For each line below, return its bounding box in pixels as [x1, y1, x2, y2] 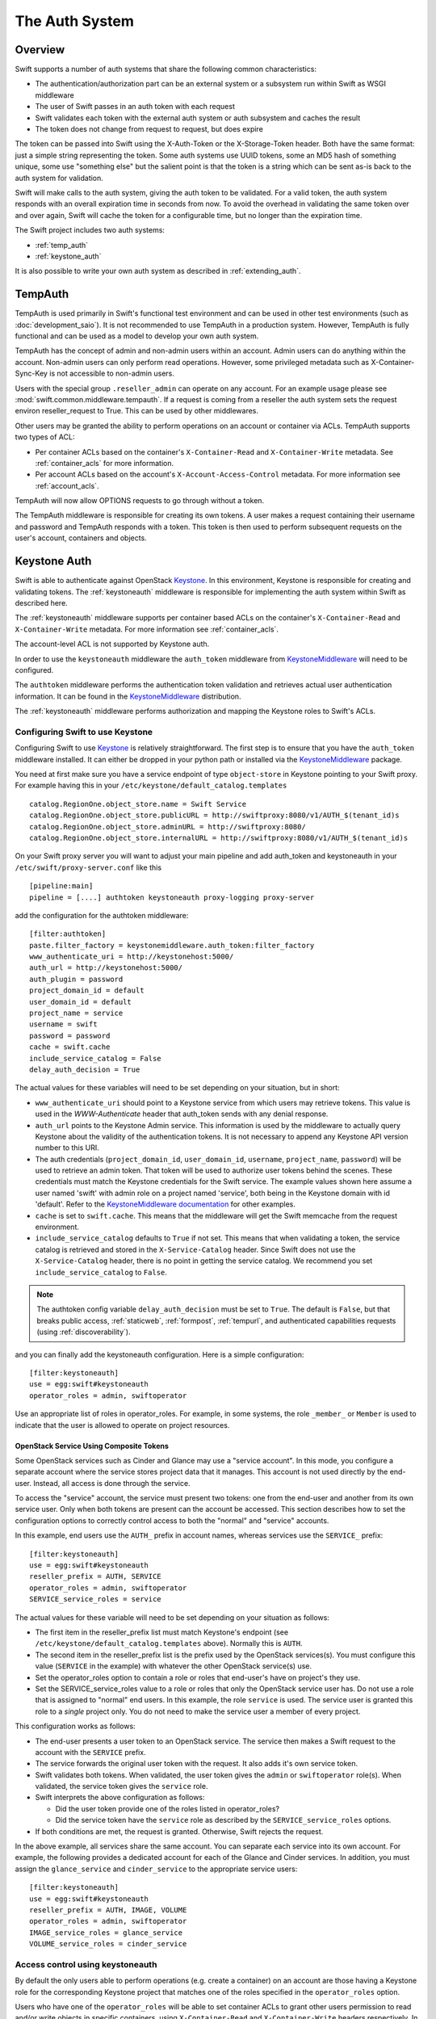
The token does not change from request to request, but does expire [35, 124, 264, 134]
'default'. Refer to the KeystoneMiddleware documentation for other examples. [35, 1199, 296, 1209]
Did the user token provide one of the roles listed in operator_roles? [55, 1803, 280, 1813]
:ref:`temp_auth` [35, 240, 89, 250]
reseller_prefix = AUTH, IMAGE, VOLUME [29, 1905, 187, 1914]
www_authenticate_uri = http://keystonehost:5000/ [29, 952, 234, 961]
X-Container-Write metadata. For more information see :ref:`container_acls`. [15, 624, 279, 634]
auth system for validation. [15, 173, 104, 183]
